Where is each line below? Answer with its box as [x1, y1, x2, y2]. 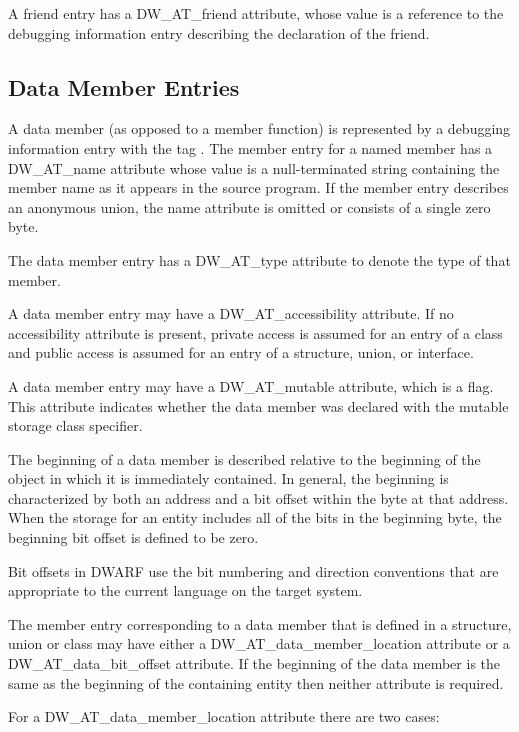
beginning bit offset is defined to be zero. [8, 527, 259, 548]
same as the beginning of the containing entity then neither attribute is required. [8, 672, 504, 693]
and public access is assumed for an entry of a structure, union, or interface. [8, 342, 474, 363]
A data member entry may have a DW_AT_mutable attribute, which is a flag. [8, 375, 494, 396]
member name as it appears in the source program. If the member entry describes [8, 177, 509, 198]
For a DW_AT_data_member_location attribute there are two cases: [8, 706, 440, 727]
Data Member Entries [8, 71, 240, 102]
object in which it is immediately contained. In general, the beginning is [8, 468, 449, 489]
